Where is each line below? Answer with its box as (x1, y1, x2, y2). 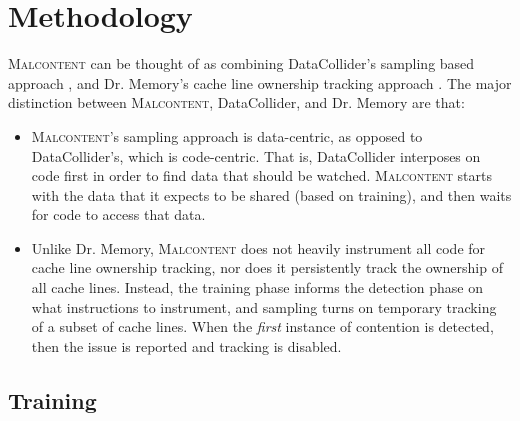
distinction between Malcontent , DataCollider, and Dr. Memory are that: (8, 92, 465, 113)
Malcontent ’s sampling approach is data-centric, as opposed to (31, 125, 423, 146)
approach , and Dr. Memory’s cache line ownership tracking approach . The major (8, 72, 512, 93)
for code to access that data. (31, 204, 206, 225)
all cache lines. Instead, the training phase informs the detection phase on (31, 277, 483, 298)
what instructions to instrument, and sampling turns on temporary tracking (31, 296, 497, 317)
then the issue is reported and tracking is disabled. (31, 335, 342, 356)
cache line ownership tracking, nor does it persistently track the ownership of (31, 257, 503, 278)
